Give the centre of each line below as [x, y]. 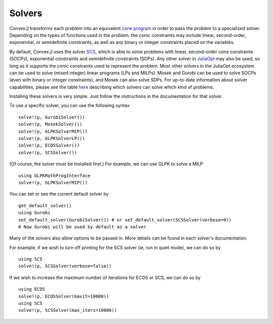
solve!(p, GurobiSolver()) [52, 117]
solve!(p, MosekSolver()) [51, 124]
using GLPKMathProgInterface [54, 175]
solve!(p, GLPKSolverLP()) [52, 138]
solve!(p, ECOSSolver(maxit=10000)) [64, 296]
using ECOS [32, 289]
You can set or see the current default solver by [59, 194]
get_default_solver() [45, 205]
